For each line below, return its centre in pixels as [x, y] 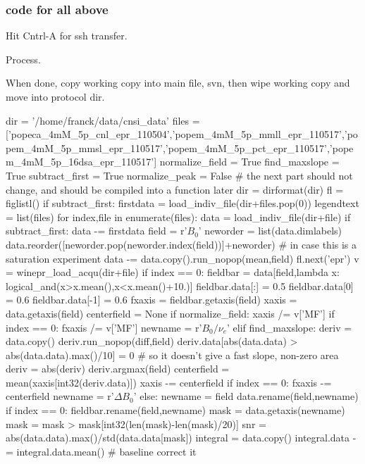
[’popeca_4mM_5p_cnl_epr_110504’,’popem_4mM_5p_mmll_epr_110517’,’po [182, 134]
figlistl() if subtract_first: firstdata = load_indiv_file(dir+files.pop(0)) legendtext [182, 203]
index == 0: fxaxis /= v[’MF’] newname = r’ [104, 327]
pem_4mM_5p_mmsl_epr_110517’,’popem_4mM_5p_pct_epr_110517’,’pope [180, 148]
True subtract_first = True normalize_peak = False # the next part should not [179, 175]
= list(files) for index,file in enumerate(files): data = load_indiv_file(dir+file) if [178, 217]
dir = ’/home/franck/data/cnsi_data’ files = [103, 120]
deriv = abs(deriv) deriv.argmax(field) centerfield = [118, 369]
